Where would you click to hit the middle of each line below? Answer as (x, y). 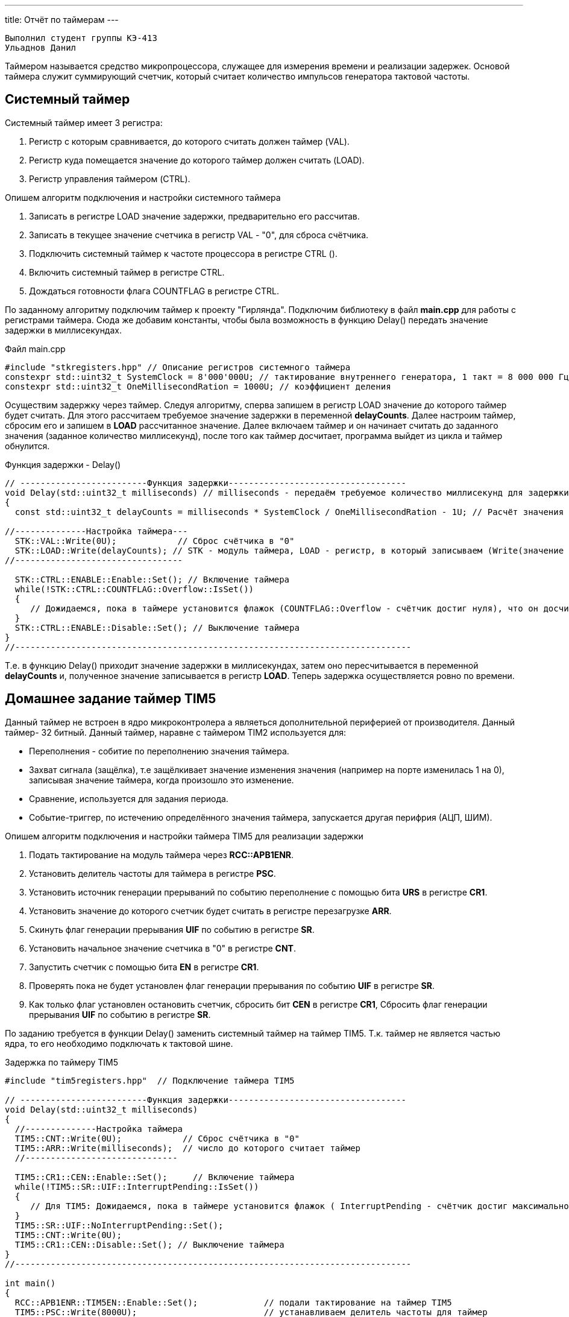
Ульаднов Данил (41, 48)
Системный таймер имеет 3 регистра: (84, 122)
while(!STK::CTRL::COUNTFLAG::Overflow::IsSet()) (134, 589)
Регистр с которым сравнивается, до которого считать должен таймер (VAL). (189, 141)
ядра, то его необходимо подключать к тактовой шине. (119, 1043)
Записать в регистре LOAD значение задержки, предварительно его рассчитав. (194, 216)
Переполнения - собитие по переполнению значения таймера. (159, 751)
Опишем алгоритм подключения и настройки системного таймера (143, 197)
